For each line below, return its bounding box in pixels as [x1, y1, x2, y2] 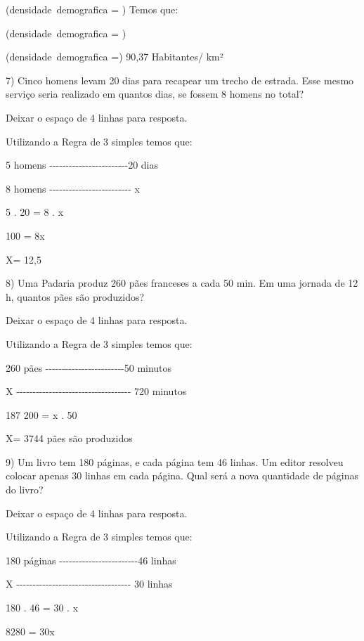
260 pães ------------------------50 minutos [6, 360, 172, 375]
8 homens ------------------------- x [6, 181, 140, 195]
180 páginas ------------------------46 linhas [6, 552, 176, 567]
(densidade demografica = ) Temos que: [6, 2, 178, 16]
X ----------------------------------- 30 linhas [6, 576, 173, 591]
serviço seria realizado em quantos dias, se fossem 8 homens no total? [6, 86, 304, 101]
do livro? [6, 482, 44, 497]
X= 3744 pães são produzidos [6, 431, 133, 446]
